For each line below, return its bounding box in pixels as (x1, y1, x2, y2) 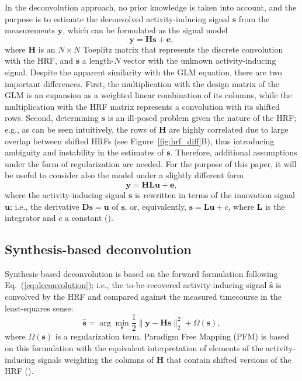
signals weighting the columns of (37, 353, 154, 365)
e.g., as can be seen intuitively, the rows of (5, 123, 157, 135)
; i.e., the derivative (9, 200, 79, 212)
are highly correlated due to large (169, 123, 289, 135)
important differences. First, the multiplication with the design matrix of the (5, 77, 279, 89)
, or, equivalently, (124, 200, 187, 212)
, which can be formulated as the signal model (63, 24, 228, 36)
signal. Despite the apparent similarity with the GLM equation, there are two (5, 65, 282, 78)
